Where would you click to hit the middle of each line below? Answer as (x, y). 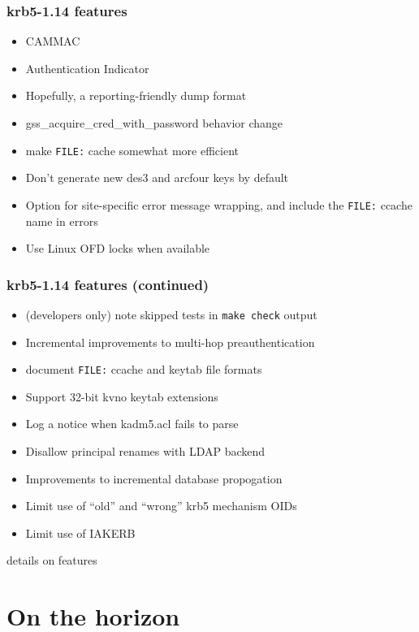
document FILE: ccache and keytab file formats (144, 369)
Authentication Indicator (87, 68)
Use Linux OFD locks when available (118, 248)
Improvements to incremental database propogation (154, 478)
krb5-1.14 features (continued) (108, 284)
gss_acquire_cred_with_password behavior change (154, 123)
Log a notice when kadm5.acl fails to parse (132, 424)
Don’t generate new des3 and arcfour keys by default (157, 177)
